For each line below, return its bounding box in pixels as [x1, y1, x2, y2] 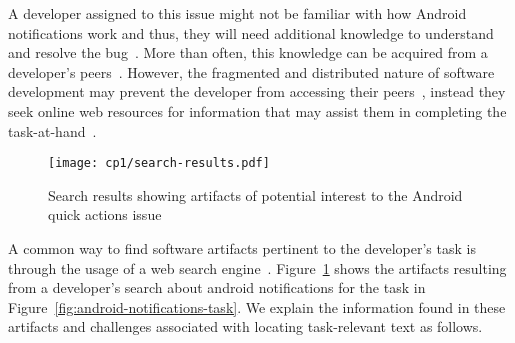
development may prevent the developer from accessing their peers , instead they [8, 81, 506, 102]
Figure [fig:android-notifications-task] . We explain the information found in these [8, 296, 506, 317]
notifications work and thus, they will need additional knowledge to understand [8, 22, 494, 43]
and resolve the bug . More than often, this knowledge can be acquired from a [8, 42, 488, 63]
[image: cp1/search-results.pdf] [48, 156, 270, 171]
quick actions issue [48, 204, 162, 225]
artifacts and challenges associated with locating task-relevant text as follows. [8, 316, 483, 337]
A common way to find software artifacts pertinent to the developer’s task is [8, 238, 476, 258]
